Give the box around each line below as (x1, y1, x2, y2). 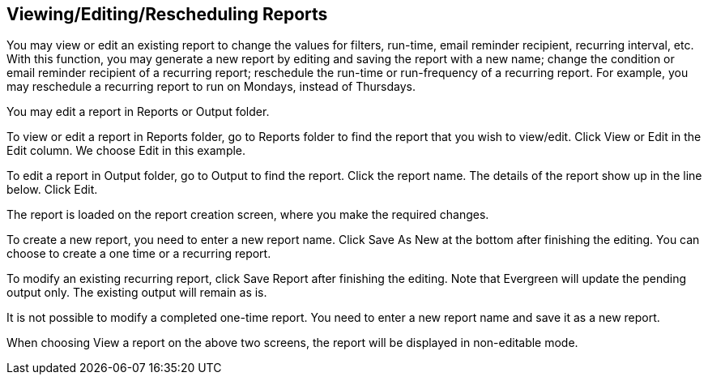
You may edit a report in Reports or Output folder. (6, 105, 270, 119)
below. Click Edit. (6, 182, 98, 197)
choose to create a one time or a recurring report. (6, 246, 271, 261)
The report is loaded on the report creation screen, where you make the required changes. (6, 208, 489, 222)
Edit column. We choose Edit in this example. (6, 143, 246, 158)
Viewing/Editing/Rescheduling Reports (6, 4, 328, 24)
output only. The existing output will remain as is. (6, 285, 267, 300)
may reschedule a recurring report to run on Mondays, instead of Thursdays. (6, 79, 416, 94)
